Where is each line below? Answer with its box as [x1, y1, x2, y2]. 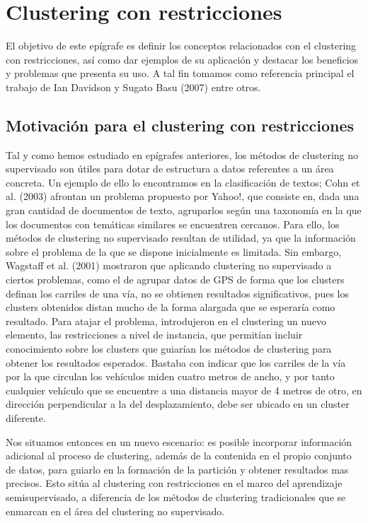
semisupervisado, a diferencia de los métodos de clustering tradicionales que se [6, 489, 346, 504]
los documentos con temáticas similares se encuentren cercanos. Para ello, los [6, 216, 340, 231]
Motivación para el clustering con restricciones [6, 114, 355, 136]
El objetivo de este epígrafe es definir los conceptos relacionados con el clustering [6, 38, 357, 53]
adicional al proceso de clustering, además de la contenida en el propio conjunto [6, 448, 352, 463]
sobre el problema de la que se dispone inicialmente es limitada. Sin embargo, [6, 244, 342, 259]
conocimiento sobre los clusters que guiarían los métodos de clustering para [6, 341, 332, 356]
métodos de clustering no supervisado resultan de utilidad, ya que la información [6, 230, 356, 245]
